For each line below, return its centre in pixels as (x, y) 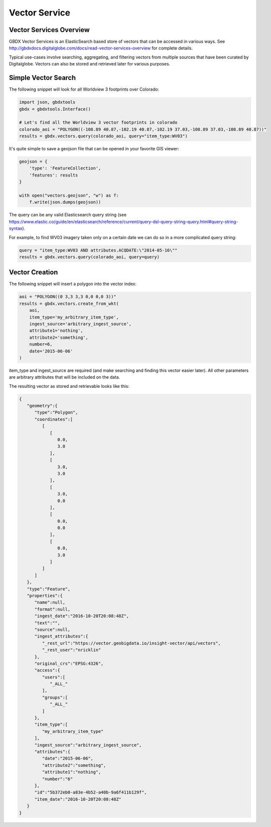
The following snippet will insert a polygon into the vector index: (73, 284)
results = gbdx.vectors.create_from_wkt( (69, 303)
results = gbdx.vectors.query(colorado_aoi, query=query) (89, 257)
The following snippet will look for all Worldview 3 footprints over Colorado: (84, 89)
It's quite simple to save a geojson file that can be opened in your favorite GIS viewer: (94, 149)
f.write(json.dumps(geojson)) (65, 202)
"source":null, (53, 629)
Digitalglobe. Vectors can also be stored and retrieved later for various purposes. (90, 64)
